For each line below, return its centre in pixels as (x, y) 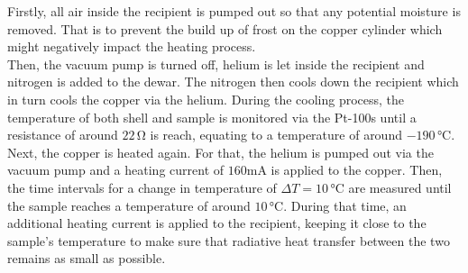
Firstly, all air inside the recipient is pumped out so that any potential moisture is (234, 11)
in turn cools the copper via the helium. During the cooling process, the (206, 99)
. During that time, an (345, 205)
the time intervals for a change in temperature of (142, 187)
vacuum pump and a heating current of (116, 170)
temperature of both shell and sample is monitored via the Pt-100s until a (212, 117)
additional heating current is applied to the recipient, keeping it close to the (217, 223)
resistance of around (63, 135)
